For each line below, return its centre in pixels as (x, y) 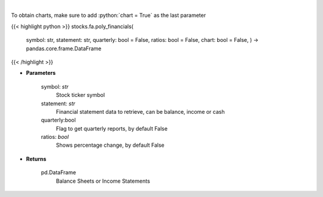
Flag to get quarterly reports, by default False (112, 128)
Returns (36, 159)
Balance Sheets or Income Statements (103, 181)
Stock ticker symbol (80, 95)
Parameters (41, 73)
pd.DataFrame (59, 172)
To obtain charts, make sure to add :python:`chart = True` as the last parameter (109, 16)
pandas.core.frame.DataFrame (64, 49)
